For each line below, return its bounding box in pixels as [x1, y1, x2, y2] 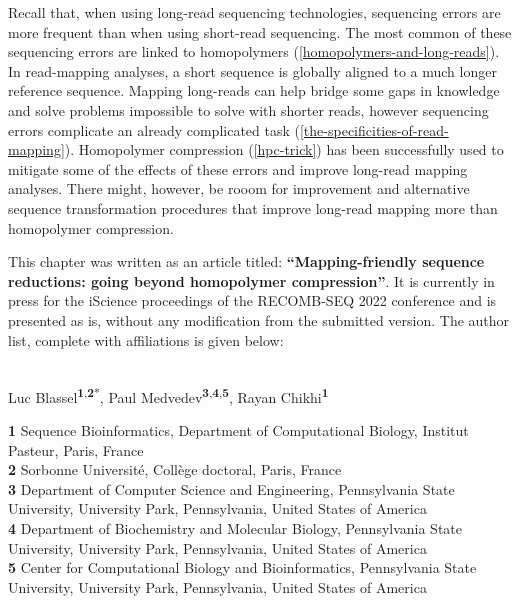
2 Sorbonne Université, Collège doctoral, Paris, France [8, 459, 342, 480]
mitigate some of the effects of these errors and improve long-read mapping [8, 158, 468, 179]
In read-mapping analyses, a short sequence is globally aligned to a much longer [8, 60, 497, 81]
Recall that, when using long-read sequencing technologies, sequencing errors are [8, 2, 501, 22]
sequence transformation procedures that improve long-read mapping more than [8, 197, 498, 218]
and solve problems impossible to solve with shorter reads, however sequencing [8, 99, 489, 120]
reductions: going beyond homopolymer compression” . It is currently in [8, 270, 495, 291]
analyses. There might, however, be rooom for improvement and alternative [8, 178, 470, 199]
